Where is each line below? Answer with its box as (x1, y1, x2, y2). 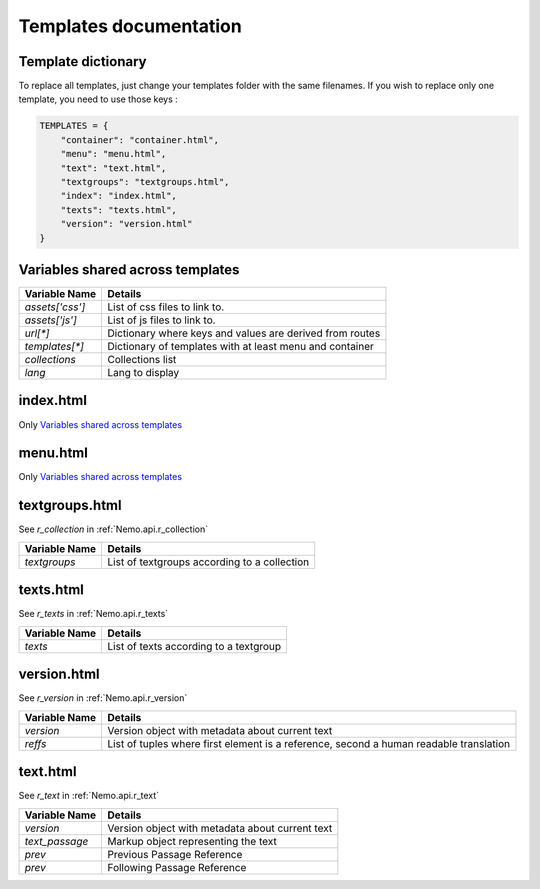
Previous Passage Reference (107, 847, 243, 861)
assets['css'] (24, 300, 86, 314)
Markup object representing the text (107, 834, 277, 848)
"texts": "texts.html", (60, 204, 177, 215)
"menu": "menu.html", (60, 148, 167, 160)
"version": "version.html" (60, 218, 194, 230)
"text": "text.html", (60, 162, 167, 174)
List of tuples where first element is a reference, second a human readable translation (107, 736, 510, 750)
